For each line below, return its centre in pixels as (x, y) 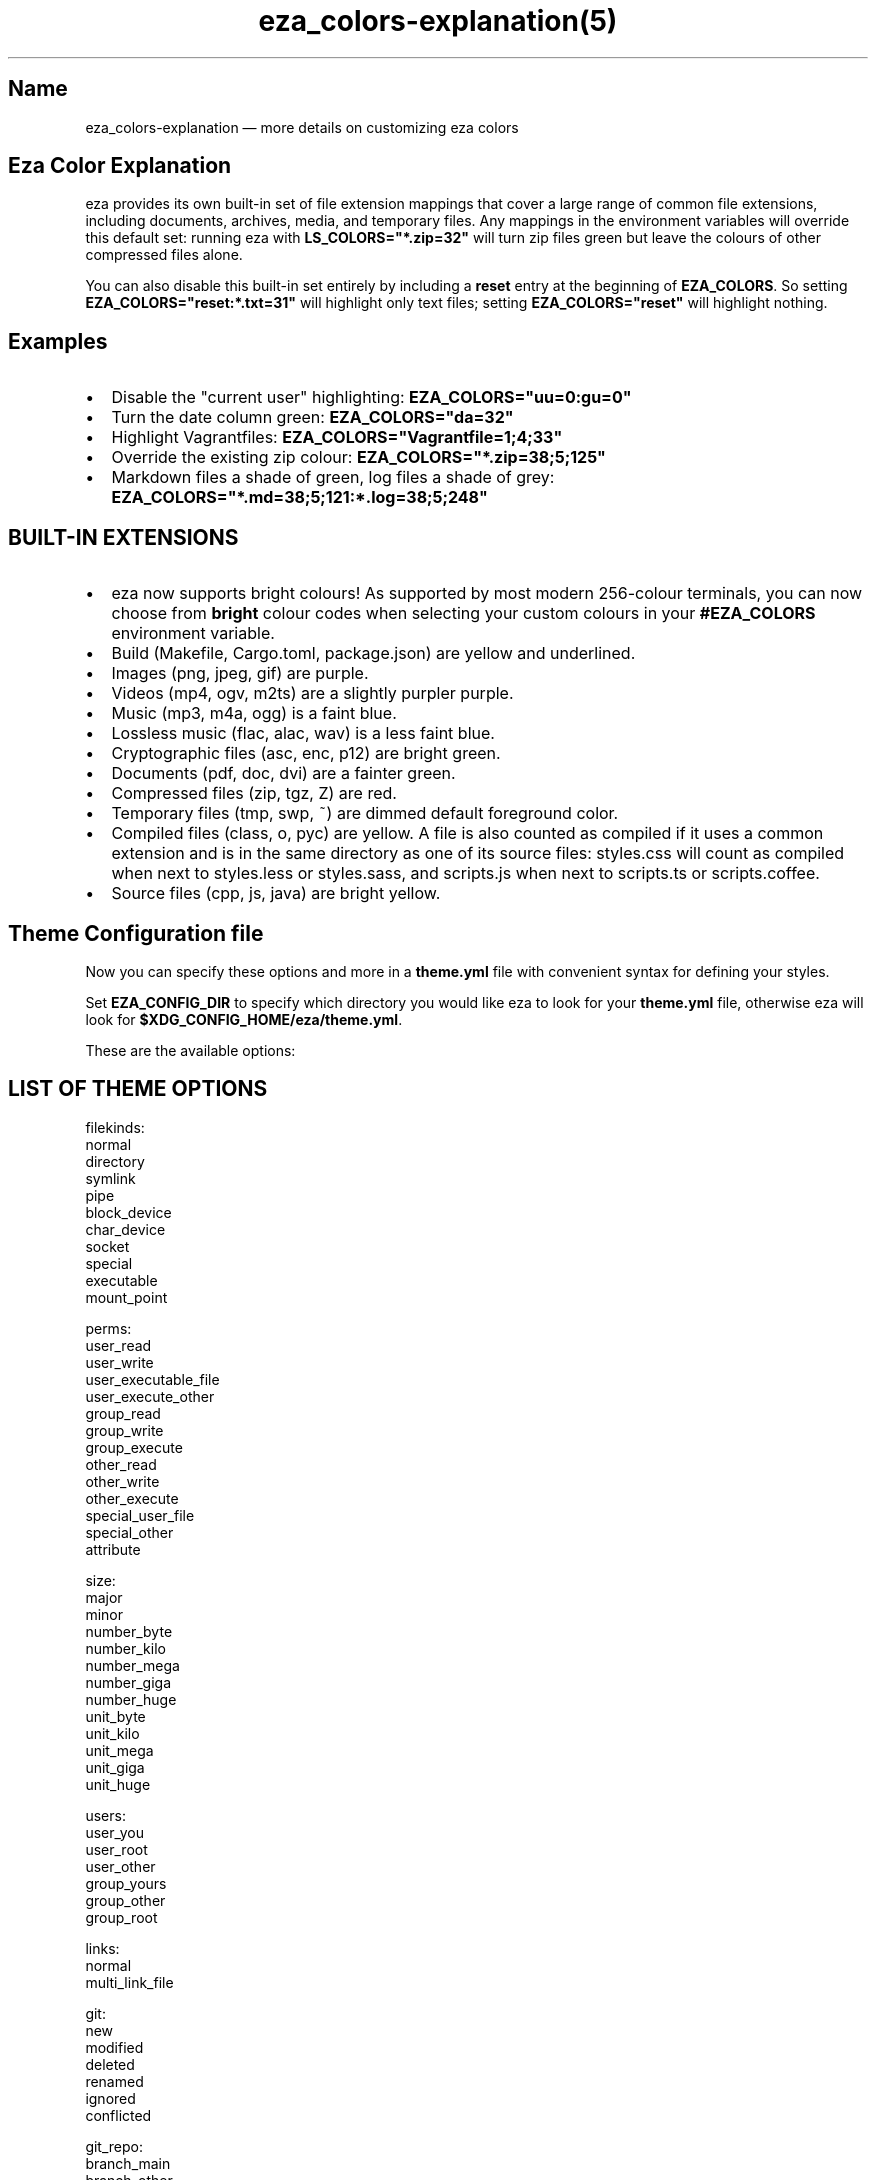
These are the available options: (190, 1050)
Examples (58, 341)
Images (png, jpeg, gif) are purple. (240, 673)
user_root (116, 1849)
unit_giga (115, 1767)
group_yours (126, 1883)
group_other (125, 1900)
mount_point (126, 1297)
